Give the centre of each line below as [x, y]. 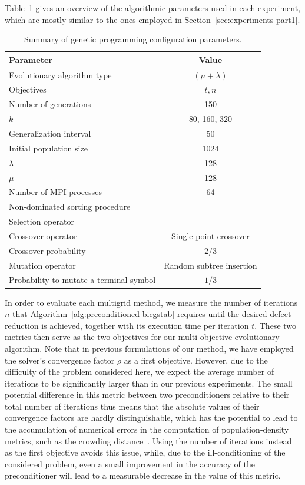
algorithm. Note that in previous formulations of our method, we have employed [149, 348]
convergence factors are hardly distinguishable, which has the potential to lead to [151, 418]
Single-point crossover [210, 235]
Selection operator [42, 221]
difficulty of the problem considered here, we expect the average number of [140, 372]
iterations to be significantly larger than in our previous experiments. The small [149, 383]
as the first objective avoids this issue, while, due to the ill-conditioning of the [145, 452]
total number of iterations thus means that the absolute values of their [132, 406]
